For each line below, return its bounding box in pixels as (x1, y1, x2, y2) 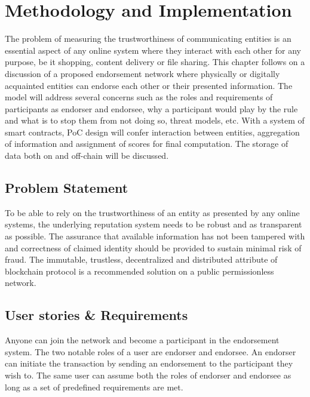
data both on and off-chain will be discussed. (5, 149, 169, 162)
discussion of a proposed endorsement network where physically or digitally (5, 67, 280, 79)
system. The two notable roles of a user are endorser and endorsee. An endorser (5, 345, 296, 358)
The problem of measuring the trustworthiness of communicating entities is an (5, 32, 291, 45)
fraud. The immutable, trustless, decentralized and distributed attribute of (5, 253, 278, 266)
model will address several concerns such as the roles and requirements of (5, 91, 273, 103)
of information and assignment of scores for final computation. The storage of (5, 137, 288, 150)
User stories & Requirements (5, 306, 188, 324)
